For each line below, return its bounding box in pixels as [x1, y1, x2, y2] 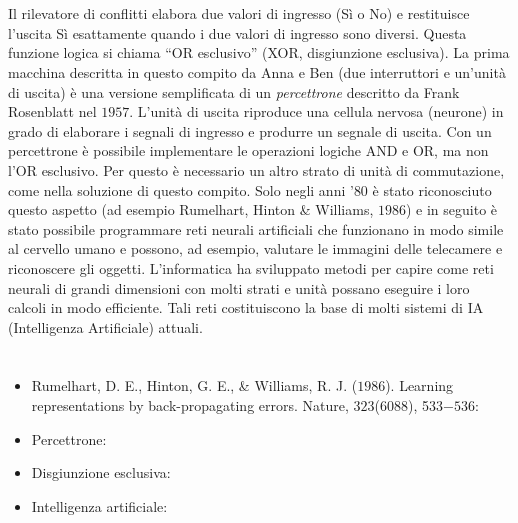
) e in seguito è [405, 199, 498, 220]
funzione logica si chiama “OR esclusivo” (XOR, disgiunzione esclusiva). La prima [8, 42, 510, 63]
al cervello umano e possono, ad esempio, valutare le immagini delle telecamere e [8, 238, 503, 259]
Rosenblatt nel [8, 101, 97, 122]
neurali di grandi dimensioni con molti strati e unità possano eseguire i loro [8, 277, 470, 298]
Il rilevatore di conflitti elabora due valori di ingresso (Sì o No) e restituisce [8, 3, 470, 24]
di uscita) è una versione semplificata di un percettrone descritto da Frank [8, 81, 460, 102]
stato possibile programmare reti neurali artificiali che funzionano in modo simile [8, 218, 504, 239]
